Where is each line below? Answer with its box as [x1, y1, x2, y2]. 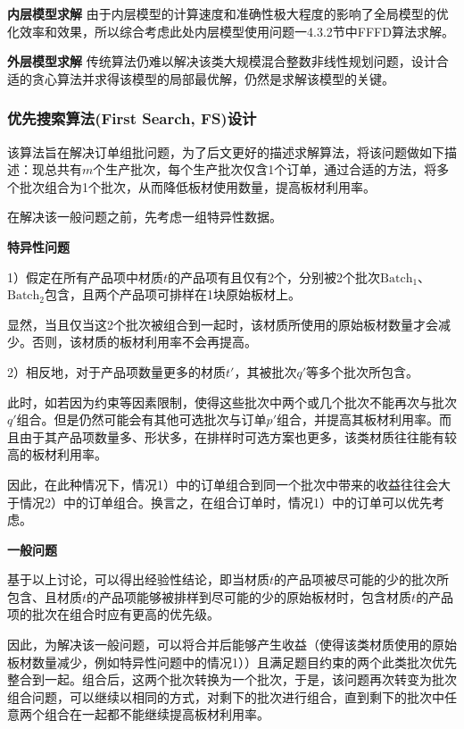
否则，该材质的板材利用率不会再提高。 [31, 332, 257, 351]
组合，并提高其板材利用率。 [277, 410, 440, 429]
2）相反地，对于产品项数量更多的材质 [7, 362, 226, 381]
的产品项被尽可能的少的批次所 [274, 570, 450, 589]
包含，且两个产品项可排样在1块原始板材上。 [45, 285, 302, 304]
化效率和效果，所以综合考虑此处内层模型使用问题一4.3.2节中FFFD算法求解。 [7, 21, 454, 40]
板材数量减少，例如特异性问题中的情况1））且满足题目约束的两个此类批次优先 [7, 652, 457, 671]
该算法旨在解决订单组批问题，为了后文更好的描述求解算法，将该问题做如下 [7, 142, 444, 161]
